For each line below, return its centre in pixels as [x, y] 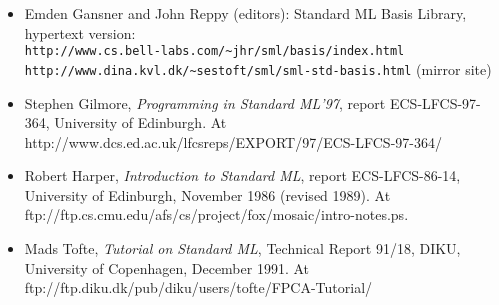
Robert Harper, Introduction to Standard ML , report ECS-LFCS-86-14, [242, 175]
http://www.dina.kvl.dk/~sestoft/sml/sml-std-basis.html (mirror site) [258, 68]
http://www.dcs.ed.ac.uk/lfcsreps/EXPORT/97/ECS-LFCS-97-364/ [233, 141]
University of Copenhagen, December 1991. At [167, 267]
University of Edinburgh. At [140, 122]
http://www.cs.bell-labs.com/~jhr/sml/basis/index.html [214, 51]
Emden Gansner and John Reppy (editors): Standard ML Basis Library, [245, 13]
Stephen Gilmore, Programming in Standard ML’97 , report [205, 102]
